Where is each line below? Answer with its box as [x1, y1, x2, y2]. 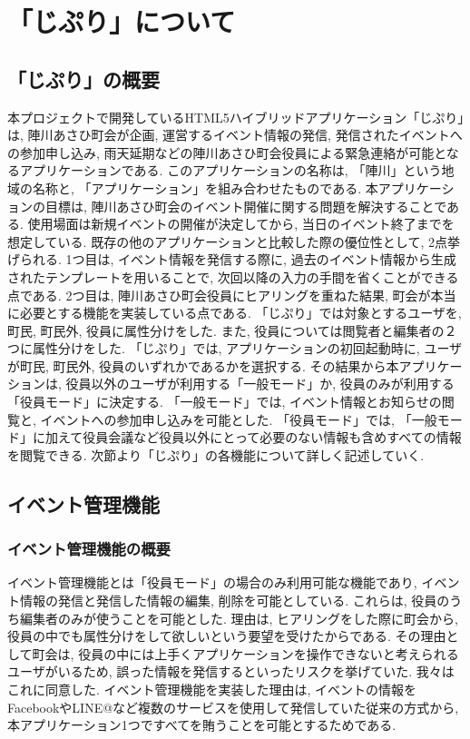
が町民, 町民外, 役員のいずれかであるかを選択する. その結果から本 [7, 356, 399, 375]
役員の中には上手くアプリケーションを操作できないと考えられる [78, 644, 459, 663]
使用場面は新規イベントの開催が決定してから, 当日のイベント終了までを [27, 214, 455, 233]
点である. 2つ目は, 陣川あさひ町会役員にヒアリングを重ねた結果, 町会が [7, 285, 431, 304]
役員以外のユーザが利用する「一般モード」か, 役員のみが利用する [65, 374, 455, 393]
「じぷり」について [7, 3, 236, 40]
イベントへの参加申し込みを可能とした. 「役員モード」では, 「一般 [40, 409, 437, 429]
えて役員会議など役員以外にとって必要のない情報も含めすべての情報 [57, 428, 462, 447]
